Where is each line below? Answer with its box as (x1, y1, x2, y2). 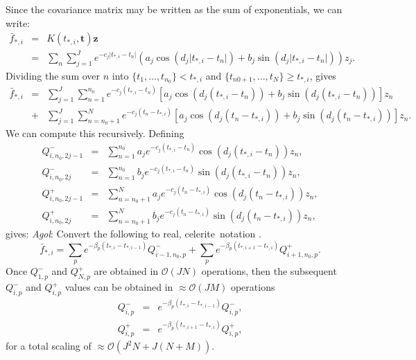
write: (6, 15, 31, 30)
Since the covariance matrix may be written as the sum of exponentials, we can (6, 2, 343, 16)
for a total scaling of (6, 339, 92, 353)
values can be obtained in (64, 280, 173, 294)
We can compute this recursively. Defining (6, 126, 184, 141)
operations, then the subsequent (201, 264, 337, 278)
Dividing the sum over (6, 68, 101, 82)
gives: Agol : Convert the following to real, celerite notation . (6, 226, 261, 240)
